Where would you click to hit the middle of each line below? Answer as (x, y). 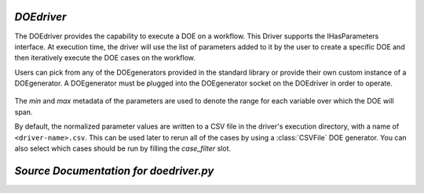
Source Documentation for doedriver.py (114, 171)
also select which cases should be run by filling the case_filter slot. (123, 148)
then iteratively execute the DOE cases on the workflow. (105, 58)
